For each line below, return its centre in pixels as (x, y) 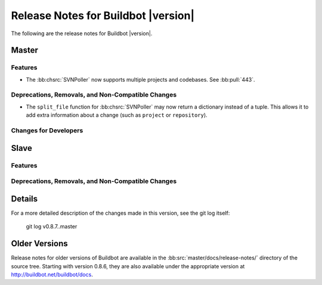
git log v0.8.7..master (52, 227)
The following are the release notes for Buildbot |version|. (82, 33)
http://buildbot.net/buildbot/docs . (52, 274)
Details (24, 199)
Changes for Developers (47, 130)
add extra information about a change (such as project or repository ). (117, 115)
